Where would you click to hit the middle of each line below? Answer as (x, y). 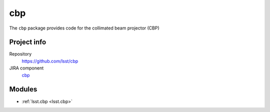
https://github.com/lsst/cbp (50, 61)
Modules (23, 89)
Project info (28, 42)
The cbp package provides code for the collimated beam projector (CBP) (84, 28)
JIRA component (26, 68)
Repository (20, 54)
